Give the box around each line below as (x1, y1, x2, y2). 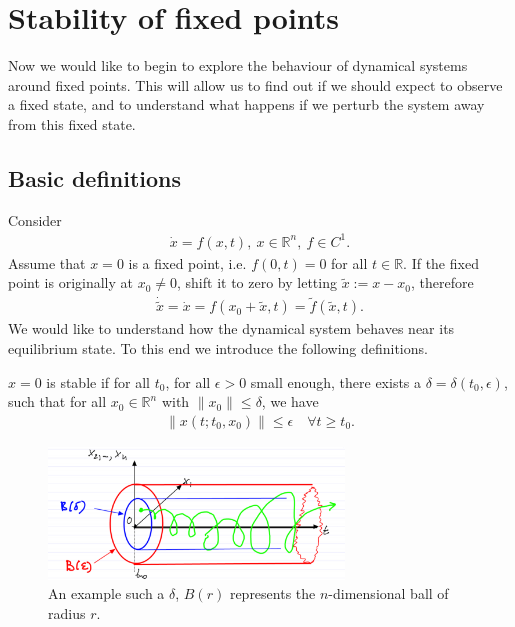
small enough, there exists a (250, 371, 422, 392)
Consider (8, 209, 62, 230)
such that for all (8, 391, 107, 412)
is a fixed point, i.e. (128, 252, 247, 273)
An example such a (48, 583, 165, 604)
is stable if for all (46, 371, 150, 392)
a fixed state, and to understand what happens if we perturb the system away (8, 94, 485, 115)
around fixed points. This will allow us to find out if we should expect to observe (8, 74, 503, 95)
